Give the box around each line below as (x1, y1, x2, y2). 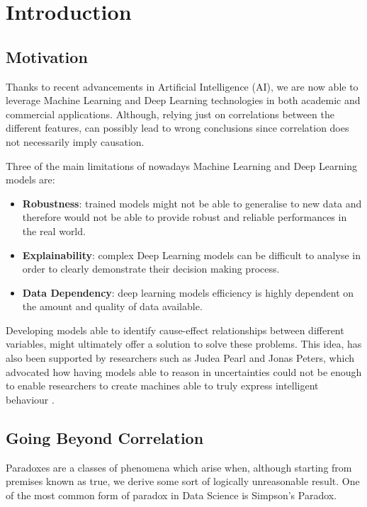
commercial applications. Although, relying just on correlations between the (6, 106, 334, 121)
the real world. (22, 223, 86, 238)
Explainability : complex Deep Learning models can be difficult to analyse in (22, 247, 361, 262)
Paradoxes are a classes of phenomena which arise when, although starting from (6, 460, 352, 474)
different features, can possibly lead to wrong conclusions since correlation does (6, 120, 349, 135)
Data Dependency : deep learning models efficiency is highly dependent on (22, 285, 354, 300)
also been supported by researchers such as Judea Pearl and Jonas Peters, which (6, 351, 354, 365)
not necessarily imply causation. (6, 134, 145, 149)
